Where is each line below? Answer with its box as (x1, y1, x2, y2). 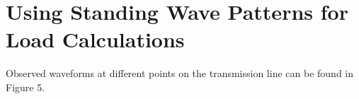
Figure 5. (6, 79, 45, 94)
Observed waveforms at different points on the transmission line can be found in (6, 66, 354, 81)
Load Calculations (6, 25, 185, 54)
